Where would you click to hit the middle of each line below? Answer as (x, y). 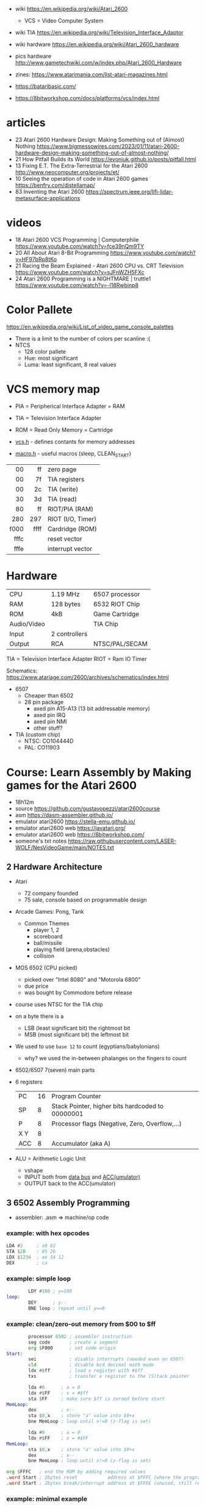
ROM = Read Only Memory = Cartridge (64, 429)
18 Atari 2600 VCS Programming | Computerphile (77, 239)
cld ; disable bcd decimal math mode (91, 1365)
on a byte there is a (39, 1016)
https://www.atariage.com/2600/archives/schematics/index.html (88, 677)
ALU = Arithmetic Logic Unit (50, 1159)
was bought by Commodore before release (78, 993)
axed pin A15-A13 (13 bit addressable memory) (92, 708)
